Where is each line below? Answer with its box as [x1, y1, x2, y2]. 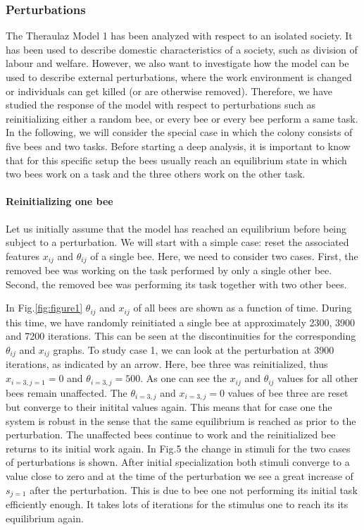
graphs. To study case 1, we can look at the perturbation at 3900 [53, 343, 334, 357]
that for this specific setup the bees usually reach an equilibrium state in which [6, 152, 347, 167]
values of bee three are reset [227, 385, 349, 400]
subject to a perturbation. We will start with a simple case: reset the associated [6, 235, 349, 249]
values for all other [277, 371, 358, 386]
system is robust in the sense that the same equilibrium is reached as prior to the [6, 413, 356, 428]
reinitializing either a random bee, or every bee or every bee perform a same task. [6, 111, 358, 125]
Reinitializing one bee [6, 194, 113, 209]
